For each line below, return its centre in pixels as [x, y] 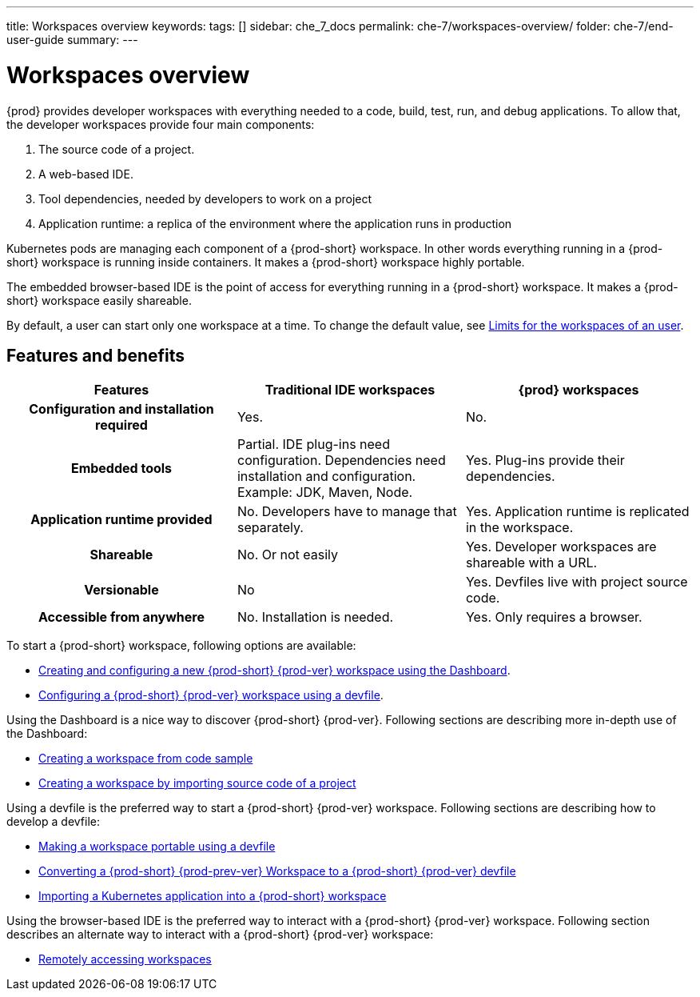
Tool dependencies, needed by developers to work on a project [205, 198]
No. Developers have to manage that [347, 512]
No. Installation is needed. [315, 617]
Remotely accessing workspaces [125, 959]
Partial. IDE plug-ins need [313, 444]
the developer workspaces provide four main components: [161, 124]
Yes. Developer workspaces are [561, 547]
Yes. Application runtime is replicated [577, 512]
